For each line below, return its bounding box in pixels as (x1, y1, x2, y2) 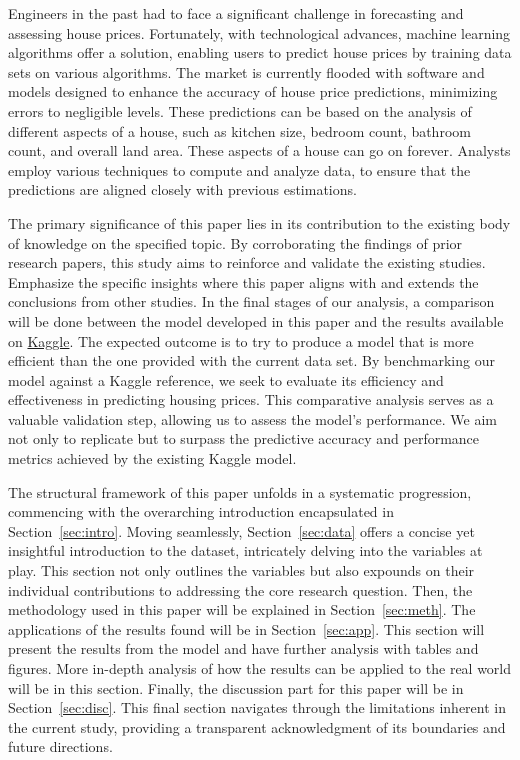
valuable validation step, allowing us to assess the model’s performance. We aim (8, 408, 498, 429)
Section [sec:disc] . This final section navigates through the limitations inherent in (8, 697, 506, 718)
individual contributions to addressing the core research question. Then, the (8, 579, 473, 600)
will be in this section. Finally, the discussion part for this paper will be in (8, 677, 464, 698)
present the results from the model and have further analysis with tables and (8, 638, 479, 659)
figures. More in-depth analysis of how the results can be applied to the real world (8, 658, 512, 678)
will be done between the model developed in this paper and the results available (8, 310, 504, 331)
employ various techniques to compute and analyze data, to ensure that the (8, 159, 471, 180)
